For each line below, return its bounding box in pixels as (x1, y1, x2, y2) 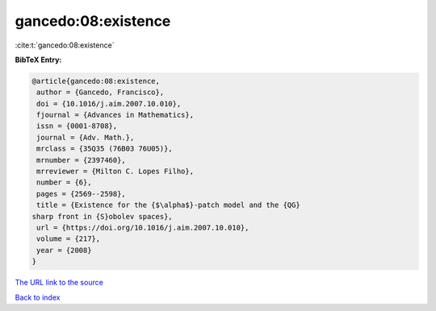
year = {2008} (36, 246, 92, 255)
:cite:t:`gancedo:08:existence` (15, 40, 115, 50)
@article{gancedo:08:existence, (31, 77, 161, 85)
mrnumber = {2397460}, (36, 155, 127, 164)
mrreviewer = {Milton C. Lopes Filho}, (36, 167, 194, 176)
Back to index (15, 292, 61, 302)
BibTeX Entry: (15, 55, 62, 64)
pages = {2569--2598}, (36, 189, 127, 198)
